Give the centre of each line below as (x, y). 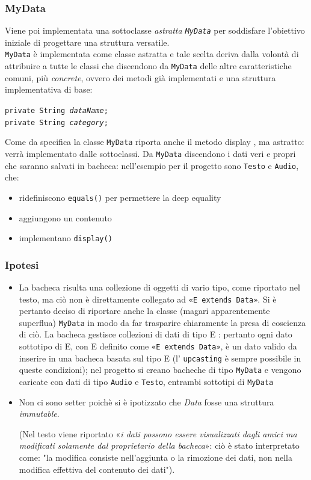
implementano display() (66, 238)
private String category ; (57, 122)
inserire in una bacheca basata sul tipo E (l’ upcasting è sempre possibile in (160, 358)
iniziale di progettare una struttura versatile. (87, 42)
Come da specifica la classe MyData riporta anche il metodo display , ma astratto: (155, 142)
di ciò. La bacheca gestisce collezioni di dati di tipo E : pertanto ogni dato (155, 334)
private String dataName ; (57, 110)
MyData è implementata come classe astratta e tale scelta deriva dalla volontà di (152, 54)
